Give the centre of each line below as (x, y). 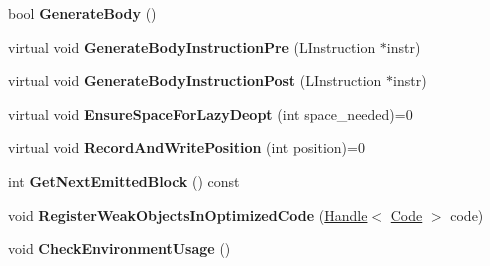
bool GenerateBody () (82, 13)
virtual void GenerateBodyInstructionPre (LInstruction (192, 46)
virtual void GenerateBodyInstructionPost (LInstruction (195, 80)
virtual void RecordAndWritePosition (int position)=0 (186, 147)
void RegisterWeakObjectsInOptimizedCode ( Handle (188, 214)
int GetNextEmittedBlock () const (124, 180)
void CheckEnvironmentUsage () (119, 248)
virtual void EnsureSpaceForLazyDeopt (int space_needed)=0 (210, 113)
